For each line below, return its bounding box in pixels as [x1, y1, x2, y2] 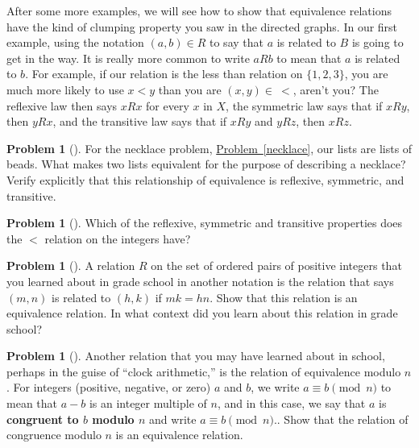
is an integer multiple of [89, 395, 207, 412]
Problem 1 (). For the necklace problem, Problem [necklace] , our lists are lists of [6, 139, 413, 156]
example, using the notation [6, 34, 144, 51]
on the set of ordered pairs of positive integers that [151, 257, 402, 274]
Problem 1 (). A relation [6, 257, 135, 274]
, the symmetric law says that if [226, 97, 383, 114]
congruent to [6, 410, 79, 427]
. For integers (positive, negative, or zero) [6, 379, 211, 396]
